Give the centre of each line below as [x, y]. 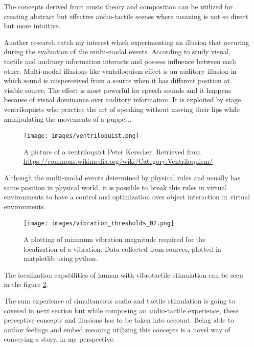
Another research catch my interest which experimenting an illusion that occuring [127, 42]
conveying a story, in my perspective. [59, 339]
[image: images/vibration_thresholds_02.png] [99, 224]
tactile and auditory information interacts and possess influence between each [120, 61]
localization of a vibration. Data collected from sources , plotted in [122, 249]
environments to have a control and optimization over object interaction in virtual [127, 197]
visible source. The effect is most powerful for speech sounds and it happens [118, 90]
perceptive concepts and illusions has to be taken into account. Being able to [119, 320]
